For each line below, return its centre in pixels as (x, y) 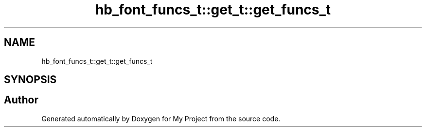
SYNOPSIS (30, 80)
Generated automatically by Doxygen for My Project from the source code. (161, 118)
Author (21, 100)
